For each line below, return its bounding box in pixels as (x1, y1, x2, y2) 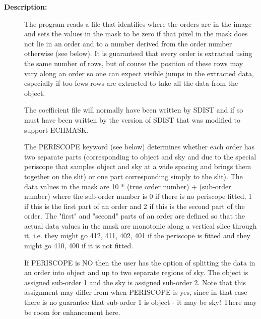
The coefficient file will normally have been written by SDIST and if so (24, 104, 243, 115)
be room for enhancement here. (24, 306, 120, 317)
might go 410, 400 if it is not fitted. (24, 240, 134, 251)
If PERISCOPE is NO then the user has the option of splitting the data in (24, 257, 255, 268)
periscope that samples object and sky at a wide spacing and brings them (24, 161, 251, 172)
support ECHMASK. (24, 124, 89, 135)
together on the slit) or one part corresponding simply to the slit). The (24, 171, 243, 181)
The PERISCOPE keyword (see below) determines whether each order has (24, 141, 255, 152)
